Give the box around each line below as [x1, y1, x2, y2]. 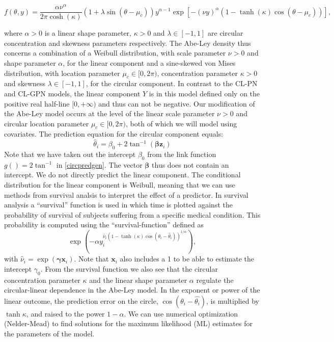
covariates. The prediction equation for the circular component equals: [4, 128, 224, 139]
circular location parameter [4, 118, 89, 128]
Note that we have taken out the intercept [4, 149, 136, 160]
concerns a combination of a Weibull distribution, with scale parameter [4, 47, 226, 58]
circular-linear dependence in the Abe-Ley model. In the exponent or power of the [4, 284, 260, 295]
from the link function [147, 149, 216, 160]
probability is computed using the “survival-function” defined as [4, 219, 204, 230]
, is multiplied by [206, 295, 259, 306]
